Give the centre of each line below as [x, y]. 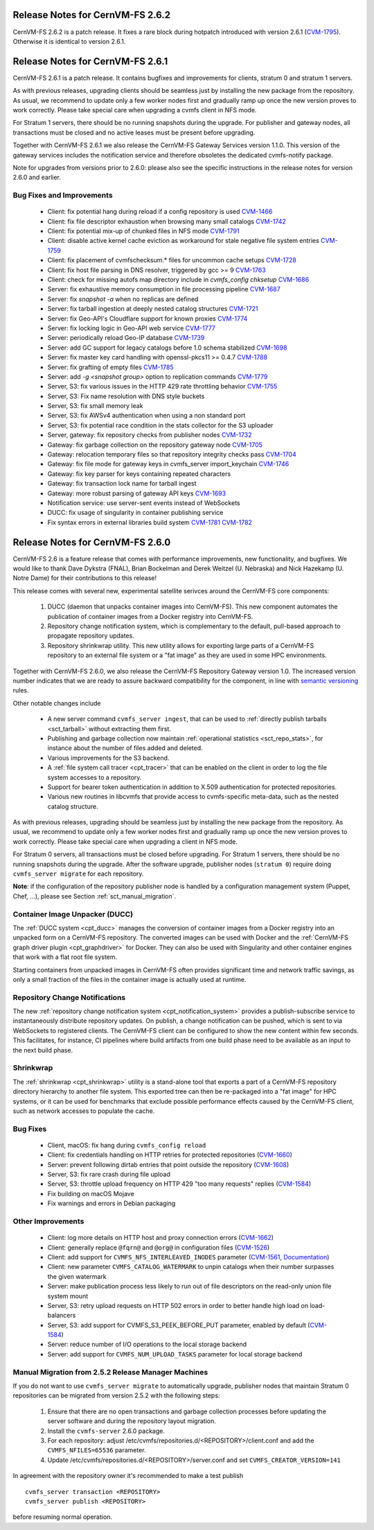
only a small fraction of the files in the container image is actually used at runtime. [130, 979]
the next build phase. [43, 1050]
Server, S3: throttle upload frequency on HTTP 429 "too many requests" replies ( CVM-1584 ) [179, 1184]
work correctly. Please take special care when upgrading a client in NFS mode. [125, 841]
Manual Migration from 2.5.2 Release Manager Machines [110, 1372]
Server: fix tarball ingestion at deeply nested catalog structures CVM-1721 [153, 309]
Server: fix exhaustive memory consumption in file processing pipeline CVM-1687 [164, 289]
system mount [68, 1296]
